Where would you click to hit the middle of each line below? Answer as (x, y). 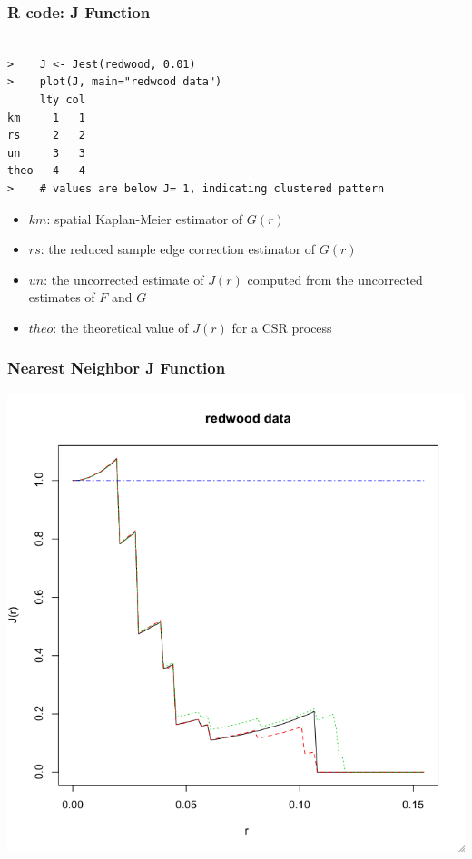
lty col (62, 100)
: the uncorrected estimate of (124, 279)
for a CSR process (282, 327)
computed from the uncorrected (335, 279)
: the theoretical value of (121, 327)
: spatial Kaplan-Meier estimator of (145, 218)
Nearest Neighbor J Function (117, 368)
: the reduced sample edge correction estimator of (178, 249)
